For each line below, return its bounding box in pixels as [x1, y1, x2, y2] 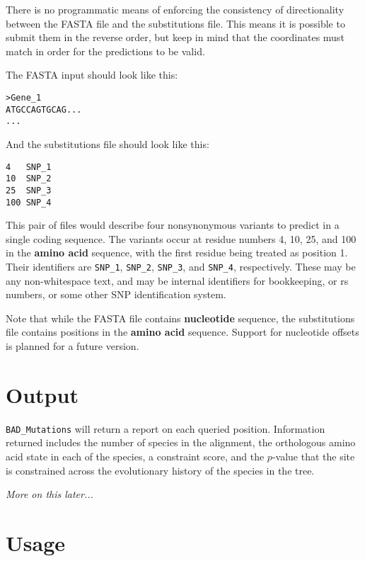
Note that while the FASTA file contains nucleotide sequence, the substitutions [6, 310, 355, 325]
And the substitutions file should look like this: [6, 136, 209, 151]
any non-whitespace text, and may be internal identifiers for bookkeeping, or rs [6, 273, 349, 288]
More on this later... [6, 487, 93, 501]
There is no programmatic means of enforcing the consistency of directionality [6, 2, 344, 16]
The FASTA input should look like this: [6, 67, 178, 82]
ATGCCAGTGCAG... [6, 104, 82, 115]
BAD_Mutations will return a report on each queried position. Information [6, 421, 325, 436]
